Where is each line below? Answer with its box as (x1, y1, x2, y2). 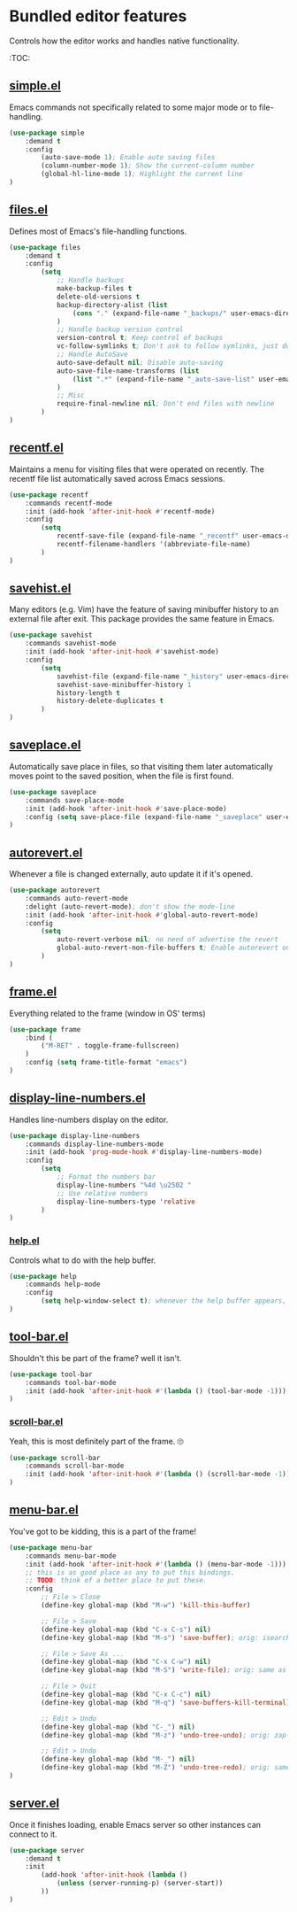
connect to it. (9, 1829, 57, 1839)
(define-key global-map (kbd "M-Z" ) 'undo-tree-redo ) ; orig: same (41, 1763, 291, 1772)
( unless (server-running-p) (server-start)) (56, 1879, 224, 1888)
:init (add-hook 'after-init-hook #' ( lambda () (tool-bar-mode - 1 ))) (25, 1386, 287, 1396)
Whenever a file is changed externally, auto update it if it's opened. (9, 869, 254, 879)
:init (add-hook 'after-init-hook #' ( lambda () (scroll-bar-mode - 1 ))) (25, 1470, 294, 1479)
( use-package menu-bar (9, 1543, 93, 1552)
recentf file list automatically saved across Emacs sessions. (9, 473, 225, 484)
